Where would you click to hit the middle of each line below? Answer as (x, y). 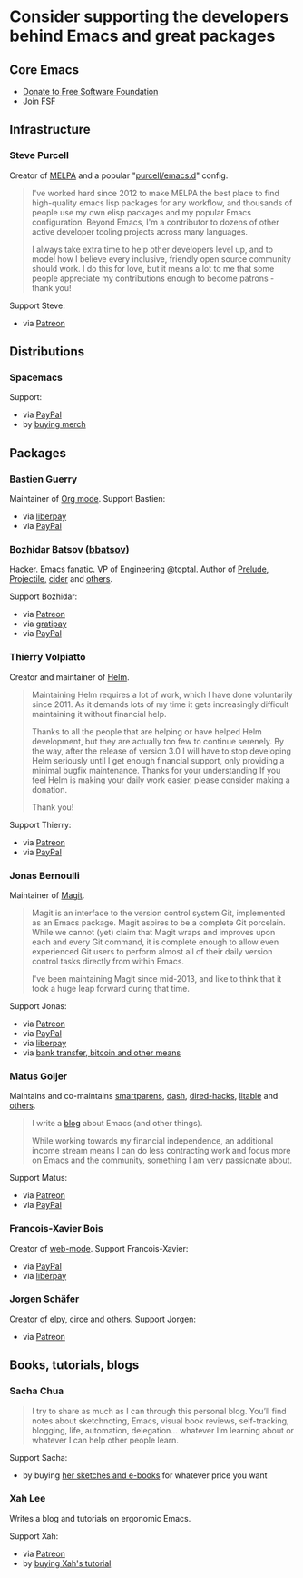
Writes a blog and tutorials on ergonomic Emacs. (100, 1518)
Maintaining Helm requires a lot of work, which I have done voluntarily (162, 694)
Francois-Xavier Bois (56, 1229)
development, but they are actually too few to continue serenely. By (157, 741)
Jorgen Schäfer (44, 1299)
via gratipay (44, 624)
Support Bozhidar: (44, 596)
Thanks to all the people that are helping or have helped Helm (147, 731)
